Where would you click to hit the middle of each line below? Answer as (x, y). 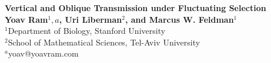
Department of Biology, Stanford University (87, 31)
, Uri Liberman (91, 19)
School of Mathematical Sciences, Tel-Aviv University (104, 42)
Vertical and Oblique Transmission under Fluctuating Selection (135, 8)
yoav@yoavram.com (43, 53)
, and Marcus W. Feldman (179, 19)
